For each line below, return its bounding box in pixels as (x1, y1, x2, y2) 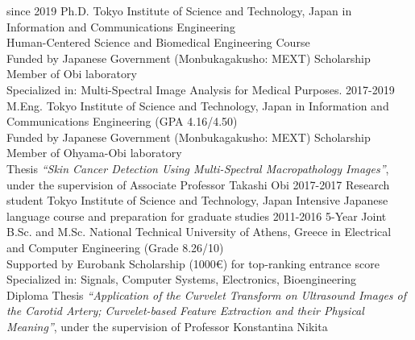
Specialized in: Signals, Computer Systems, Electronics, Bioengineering (6, 271, 357, 288)
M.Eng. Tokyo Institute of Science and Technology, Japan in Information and (6, 97, 389, 114)
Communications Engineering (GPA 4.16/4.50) (6, 113, 238, 130)
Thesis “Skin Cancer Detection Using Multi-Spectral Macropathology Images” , (6, 160, 389, 176)
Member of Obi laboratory (6, 65, 137, 82)
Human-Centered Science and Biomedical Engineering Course (6, 34, 310, 51)
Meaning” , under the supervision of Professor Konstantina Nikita (6, 317, 328, 334)
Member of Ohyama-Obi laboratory (6, 144, 182, 161)
